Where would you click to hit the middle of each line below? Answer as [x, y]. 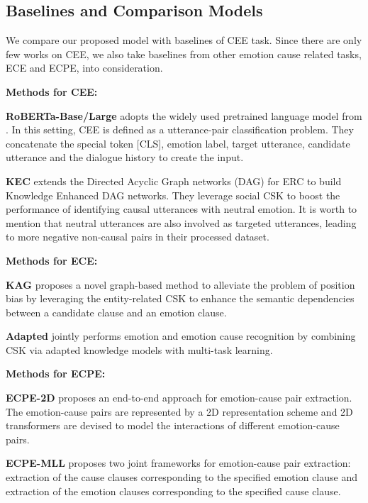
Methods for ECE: [52, 260]
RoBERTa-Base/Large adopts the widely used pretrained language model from [184, 115]
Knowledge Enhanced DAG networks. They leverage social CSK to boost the [173, 195]
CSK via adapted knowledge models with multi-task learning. [139, 349]
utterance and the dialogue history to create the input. [125, 157]
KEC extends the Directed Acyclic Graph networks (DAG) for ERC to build [174, 181]
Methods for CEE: [52, 91]
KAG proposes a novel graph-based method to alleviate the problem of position [180, 284]
